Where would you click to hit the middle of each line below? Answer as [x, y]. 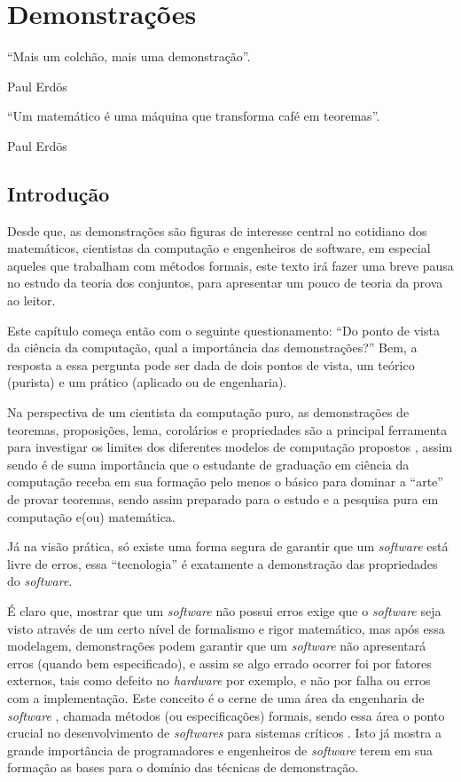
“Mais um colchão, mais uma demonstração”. [129, 56]
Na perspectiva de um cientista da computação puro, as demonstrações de [208, 412]
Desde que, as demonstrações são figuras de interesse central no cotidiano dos [217, 230]
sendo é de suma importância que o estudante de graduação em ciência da [208, 464]
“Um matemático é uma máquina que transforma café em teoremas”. [194, 116]
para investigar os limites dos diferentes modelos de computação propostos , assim [230, 447]
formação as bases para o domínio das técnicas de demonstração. [183, 767]
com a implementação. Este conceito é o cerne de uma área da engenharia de [216, 697]
